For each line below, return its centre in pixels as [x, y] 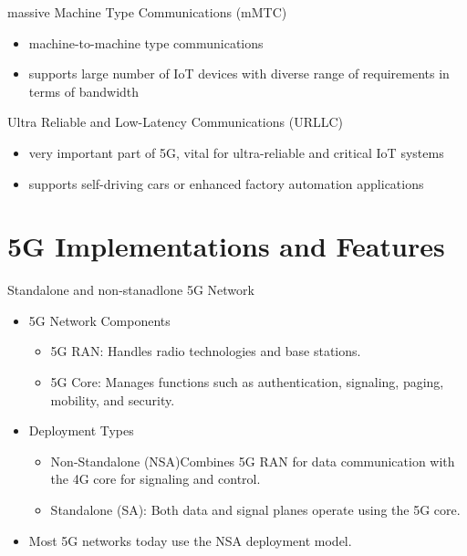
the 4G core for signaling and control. [156, 479]
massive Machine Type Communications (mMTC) [147, 12]
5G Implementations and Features [226, 246]
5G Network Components [99, 320]
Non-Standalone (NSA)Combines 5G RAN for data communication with [253, 461]
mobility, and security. [113, 399]
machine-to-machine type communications [146, 42]
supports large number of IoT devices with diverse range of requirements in [239, 73]
